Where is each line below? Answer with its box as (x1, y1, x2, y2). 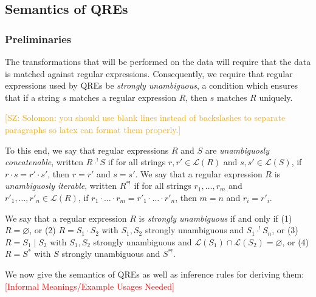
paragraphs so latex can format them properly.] (5, 123, 181, 135)
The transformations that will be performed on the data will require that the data (5, 55, 311, 67)
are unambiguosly (205, 143, 270, 156)
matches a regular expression (69, 90, 176, 103)
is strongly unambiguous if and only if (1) (139, 211, 292, 224)
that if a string (5, 90, 60, 103)
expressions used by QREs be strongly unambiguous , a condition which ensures (5, 79, 298, 92)
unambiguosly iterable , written (5, 179, 117, 192)
